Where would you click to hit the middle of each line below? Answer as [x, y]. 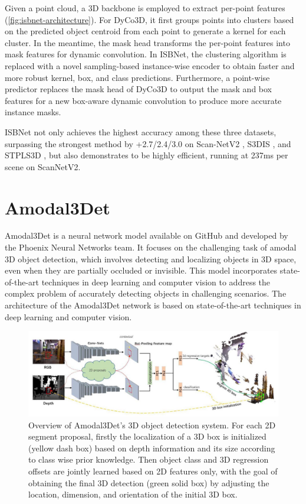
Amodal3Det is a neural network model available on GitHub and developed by [147, 235]
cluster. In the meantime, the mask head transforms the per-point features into [147, 42]
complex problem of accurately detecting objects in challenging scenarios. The [146, 293]
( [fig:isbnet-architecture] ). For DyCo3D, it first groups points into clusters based [149, 19]
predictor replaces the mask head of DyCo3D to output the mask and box [139, 89]
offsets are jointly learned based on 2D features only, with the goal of [153, 471]
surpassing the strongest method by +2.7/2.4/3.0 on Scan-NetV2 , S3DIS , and [148, 143]
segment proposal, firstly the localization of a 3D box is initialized [147, 436]
